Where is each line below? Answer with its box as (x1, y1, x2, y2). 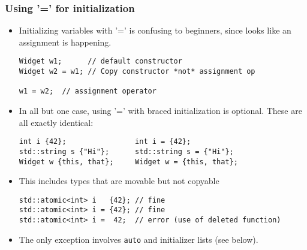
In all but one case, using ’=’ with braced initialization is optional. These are (19, 104, 302, 117)
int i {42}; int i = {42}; (19, 137, 191, 146)
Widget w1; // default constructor (19, 57, 182, 66)
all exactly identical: (19, 116, 94, 128)
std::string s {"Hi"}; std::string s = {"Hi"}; (19, 147, 234, 156)
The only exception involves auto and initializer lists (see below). (19, 233, 258, 245)
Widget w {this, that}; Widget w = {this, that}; (19, 157, 238, 166)
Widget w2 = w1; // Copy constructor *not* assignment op (19, 67, 255, 76)
